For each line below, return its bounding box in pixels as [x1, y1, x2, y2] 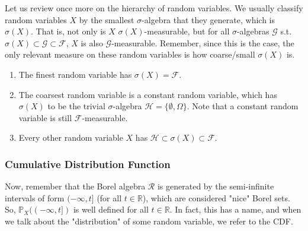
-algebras [236, 25, 269, 37]
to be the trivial [47, 100, 105, 112]
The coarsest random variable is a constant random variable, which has [18, 88, 277, 100]
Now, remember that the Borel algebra [5, 180, 146, 192]
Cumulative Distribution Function [5, 156, 171, 171]
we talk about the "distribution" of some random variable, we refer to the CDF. [5, 214, 293, 227]
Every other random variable [18, 131, 123, 144]
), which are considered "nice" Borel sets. [142, 191, 290, 204]
